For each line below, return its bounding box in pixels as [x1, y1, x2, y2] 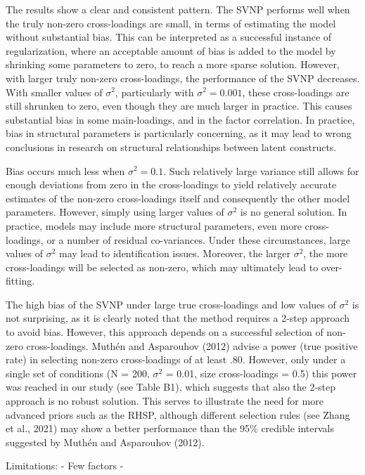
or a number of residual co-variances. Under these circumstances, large [46, 232, 350, 247]
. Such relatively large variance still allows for [163, 163, 359, 178]
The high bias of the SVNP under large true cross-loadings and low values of [6, 297, 336, 311]
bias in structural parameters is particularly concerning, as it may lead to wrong [6, 126, 352, 141]
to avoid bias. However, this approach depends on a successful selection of [6, 325, 324, 339]
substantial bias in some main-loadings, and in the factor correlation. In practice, [6, 112, 355, 126]
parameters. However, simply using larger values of [6, 204, 224, 219]
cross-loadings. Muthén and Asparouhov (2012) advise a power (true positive [26, 338, 358, 353]
